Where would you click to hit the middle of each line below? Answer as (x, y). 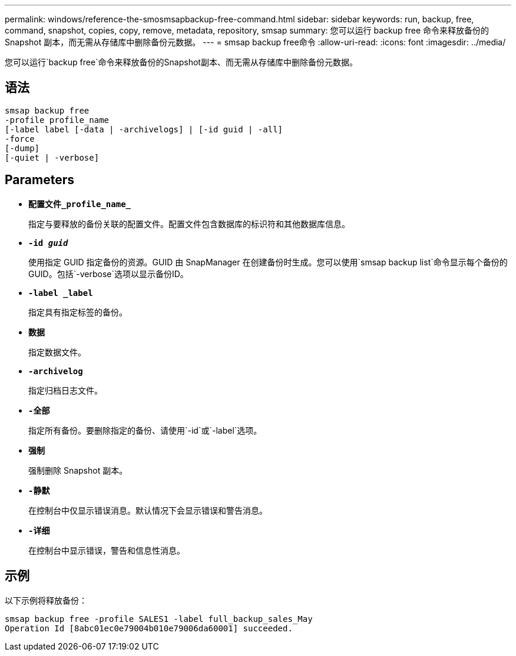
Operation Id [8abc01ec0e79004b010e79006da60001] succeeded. (149, 628)
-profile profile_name (57, 120)
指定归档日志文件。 (65, 390)
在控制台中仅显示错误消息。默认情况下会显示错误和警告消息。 (148, 510)
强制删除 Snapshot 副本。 (78, 470)
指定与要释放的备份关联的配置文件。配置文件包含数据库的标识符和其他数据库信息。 (189, 224)
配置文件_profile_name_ (80, 204)
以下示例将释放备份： (46, 600)
